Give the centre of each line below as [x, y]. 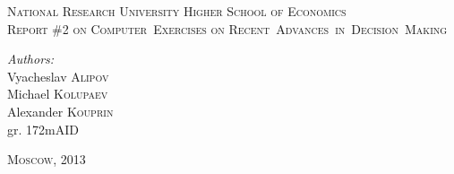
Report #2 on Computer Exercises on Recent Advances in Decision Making [227, 28]
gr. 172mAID [43, 129]
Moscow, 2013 [47, 159]
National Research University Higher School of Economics [177, 11]
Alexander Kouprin [60, 111]
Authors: [31, 59]
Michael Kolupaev [58, 94]
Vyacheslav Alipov [58, 76]
